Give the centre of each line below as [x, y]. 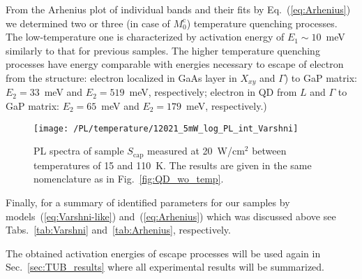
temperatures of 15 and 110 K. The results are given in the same [173, 165]
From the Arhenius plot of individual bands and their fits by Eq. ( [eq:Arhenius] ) [178, 9]
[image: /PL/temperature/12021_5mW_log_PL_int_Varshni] [166, 128]
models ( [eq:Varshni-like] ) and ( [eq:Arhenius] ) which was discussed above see [171, 216]
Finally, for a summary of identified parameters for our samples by [148, 202]
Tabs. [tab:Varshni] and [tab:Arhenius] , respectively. [118, 230]
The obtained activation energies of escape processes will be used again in [163, 253]
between [269, 151]
